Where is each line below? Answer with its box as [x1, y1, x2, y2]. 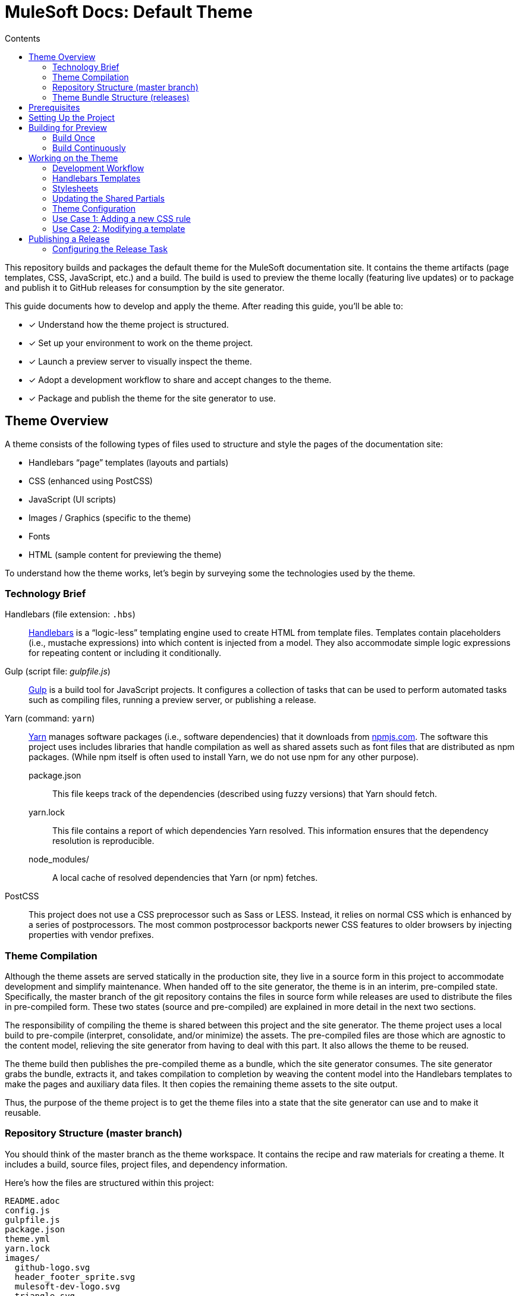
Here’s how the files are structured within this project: [5, 1177, 214, 1188]
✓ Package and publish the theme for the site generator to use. [29, 393, 276, 403]
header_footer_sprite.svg [14, 1272, 136, 1282]
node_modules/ [29, 854, 89, 865]
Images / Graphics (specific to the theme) [29, 512, 191, 523]
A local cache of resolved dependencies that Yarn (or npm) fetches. [52, 873, 318, 883]
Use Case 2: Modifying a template [52, 223, 185, 234]
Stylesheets [52, 183, 99, 193]
